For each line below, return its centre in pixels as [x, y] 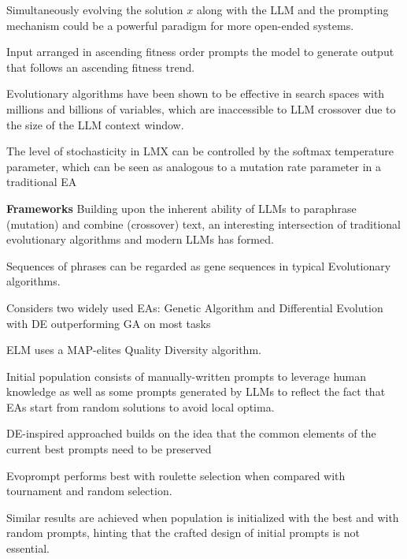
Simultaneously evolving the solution [95, 9]
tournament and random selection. [89, 491]
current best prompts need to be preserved [109, 449]
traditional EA [42, 182]
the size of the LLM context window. [95, 124]
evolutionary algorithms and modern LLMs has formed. [140, 239]
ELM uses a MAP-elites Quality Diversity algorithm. [134, 350]
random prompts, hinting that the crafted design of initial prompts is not [183, 533]
